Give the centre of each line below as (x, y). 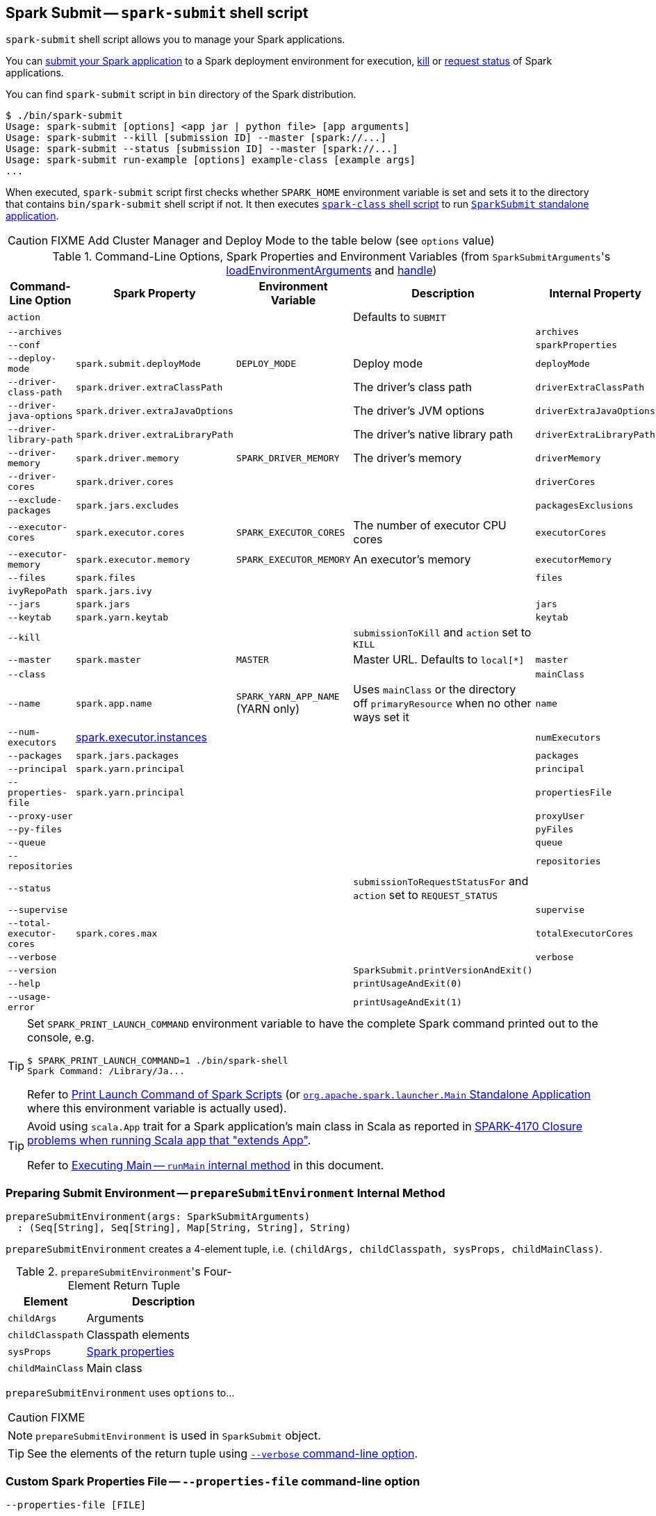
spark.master (108, 659)
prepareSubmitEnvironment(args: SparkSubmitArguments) (158, 1217)
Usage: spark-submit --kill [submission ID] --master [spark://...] (196, 138)
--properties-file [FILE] (76, 1505)
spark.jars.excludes (127, 505)
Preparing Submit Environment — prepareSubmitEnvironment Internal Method (225, 1193)
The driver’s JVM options (419, 411)
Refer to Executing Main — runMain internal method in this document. (206, 1165)
